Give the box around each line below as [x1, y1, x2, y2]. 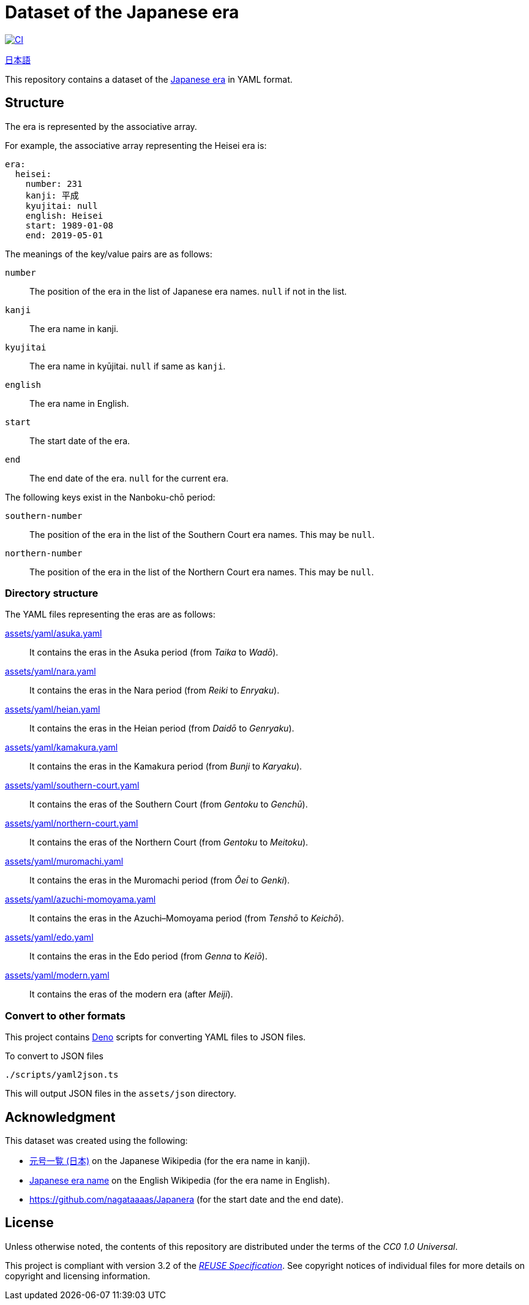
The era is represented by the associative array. [5, 121, 197, 132]
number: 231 [25, 178, 83, 189]
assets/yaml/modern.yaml [5, 970, 110, 981]
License [5, 1215, 54, 1231]
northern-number [5, 548, 83, 558]
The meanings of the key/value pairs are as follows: [5, 248, 212, 259]
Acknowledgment [5, 1109, 116, 1125]
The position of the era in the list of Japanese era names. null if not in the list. [29, 286, 347, 297]
